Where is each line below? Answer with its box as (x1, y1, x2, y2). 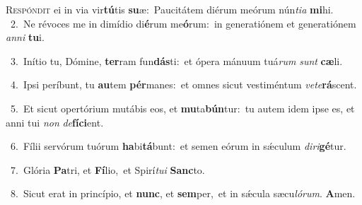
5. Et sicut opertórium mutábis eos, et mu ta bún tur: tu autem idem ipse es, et (10, 100, 355, 115)
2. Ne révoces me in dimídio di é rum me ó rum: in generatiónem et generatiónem (10, 16, 356, 30)
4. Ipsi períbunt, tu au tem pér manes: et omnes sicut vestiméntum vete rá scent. (10, 77, 357, 92)
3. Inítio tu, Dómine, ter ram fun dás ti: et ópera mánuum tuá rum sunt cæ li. (10, 53, 343, 68)
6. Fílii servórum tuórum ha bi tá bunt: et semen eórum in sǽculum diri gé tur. (10, 139, 346, 153)
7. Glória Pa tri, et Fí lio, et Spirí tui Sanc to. (10, 162, 205, 177)
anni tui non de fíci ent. (6, 115, 104, 129)
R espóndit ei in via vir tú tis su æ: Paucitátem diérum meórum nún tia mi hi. (6, 2, 334, 16)
